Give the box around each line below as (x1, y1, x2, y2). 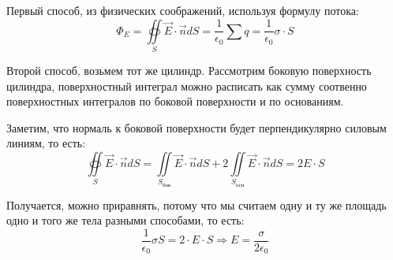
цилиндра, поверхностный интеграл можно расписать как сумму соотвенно (6, 77, 367, 94)
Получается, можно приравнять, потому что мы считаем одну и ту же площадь (6, 196, 387, 213)
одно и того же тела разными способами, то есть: (6, 212, 245, 228)
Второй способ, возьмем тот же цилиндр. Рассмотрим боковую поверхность (6, 61, 372, 78)
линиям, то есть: (6, 135, 86, 151)
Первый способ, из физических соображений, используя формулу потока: (6, 2, 359, 18)
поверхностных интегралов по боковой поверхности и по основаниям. (6, 93, 344, 110)
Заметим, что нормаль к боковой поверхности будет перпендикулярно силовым (6, 119, 387, 136)
